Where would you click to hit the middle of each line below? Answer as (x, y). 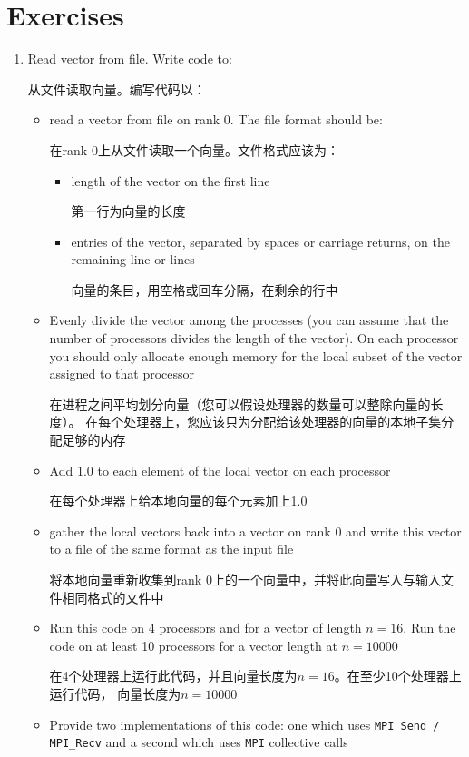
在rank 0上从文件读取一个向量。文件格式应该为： (194, 149)
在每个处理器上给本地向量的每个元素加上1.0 (178, 501)
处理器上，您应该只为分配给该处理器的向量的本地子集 (283, 422)
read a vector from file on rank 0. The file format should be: (216, 119)
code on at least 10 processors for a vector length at (193, 645)
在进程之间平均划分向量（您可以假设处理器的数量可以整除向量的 (240, 403)
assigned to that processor (122, 374)
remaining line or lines (133, 259)
